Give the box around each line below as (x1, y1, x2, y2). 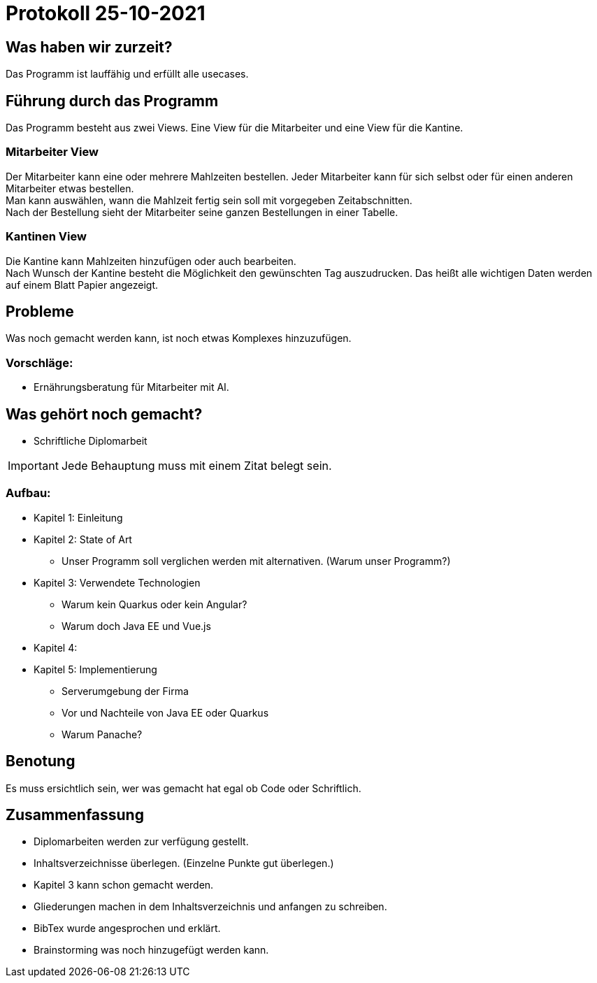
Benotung (6, 752, 75, 770)
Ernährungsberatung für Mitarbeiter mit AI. (34, 381, 229, 394)
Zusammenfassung (6, 805, 144, 824)
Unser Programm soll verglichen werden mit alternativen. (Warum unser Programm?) (62, 554, 451, 567)
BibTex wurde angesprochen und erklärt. (34, 922, 221, 935)
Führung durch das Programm (6, 92, 219, 110)
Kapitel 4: (34, 641, 78, 654)
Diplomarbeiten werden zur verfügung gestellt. (34, 835, 249, 848)
